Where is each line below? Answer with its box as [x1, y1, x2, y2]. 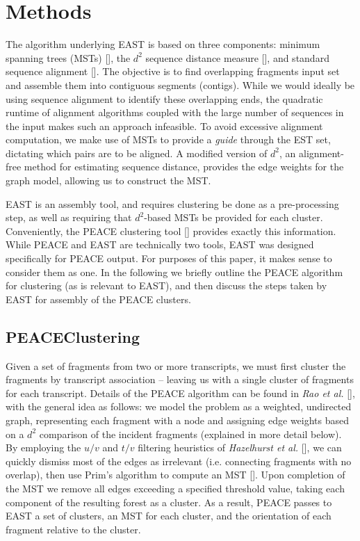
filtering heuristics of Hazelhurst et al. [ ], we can [138, 440, 342, 455]
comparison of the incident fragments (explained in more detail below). [39, 426, 342, 441]
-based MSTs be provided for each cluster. [144, 210, 323, 225]
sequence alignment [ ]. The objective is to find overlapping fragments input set [6, 64, 340, 79]
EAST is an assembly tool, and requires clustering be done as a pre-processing [6, 196, 339, 211]
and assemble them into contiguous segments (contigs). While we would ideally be [6, 77, 355, 92]
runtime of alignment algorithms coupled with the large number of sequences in [6, 105, 344, 120]
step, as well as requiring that [6, 210, 132, 225]
